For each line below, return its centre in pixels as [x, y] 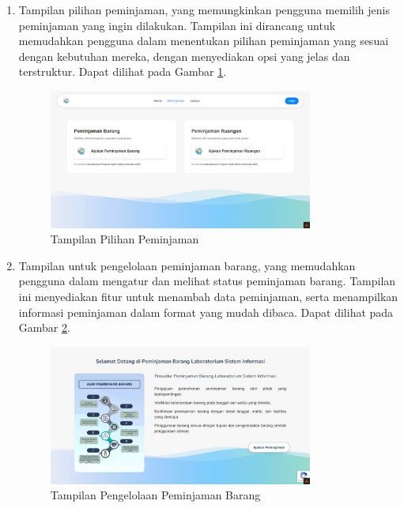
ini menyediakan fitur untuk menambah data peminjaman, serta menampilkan [208, 297]
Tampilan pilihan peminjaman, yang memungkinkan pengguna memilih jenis [204, 9]
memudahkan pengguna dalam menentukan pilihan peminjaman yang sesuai [204, 41]
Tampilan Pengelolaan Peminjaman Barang [155, 495]
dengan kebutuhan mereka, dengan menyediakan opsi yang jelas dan [184, 56]
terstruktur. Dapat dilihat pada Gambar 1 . [123, 71]
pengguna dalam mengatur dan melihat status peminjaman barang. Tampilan [207, 281]
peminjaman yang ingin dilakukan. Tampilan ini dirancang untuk [177, 25]
